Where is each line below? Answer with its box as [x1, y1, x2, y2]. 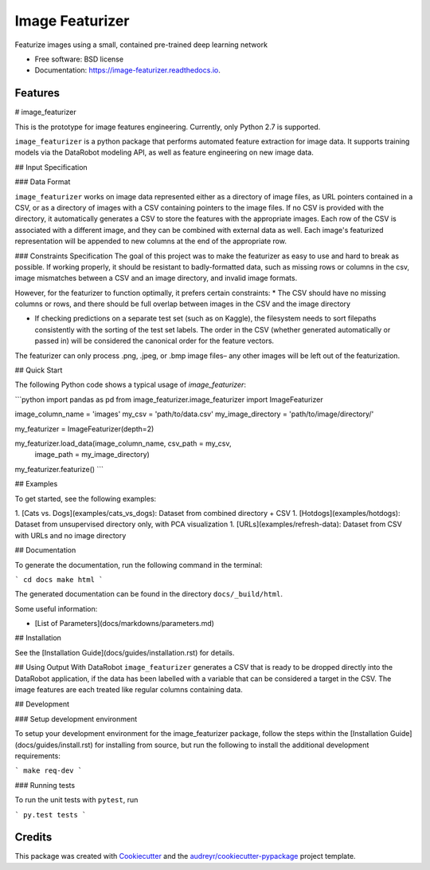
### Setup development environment [14, 714, 138, 723]
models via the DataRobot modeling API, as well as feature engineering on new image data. [14, 148, 314, 157]
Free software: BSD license [34, 54, 123, 64]
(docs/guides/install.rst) [14, 740, 93, 750]
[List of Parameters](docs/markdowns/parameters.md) [34, 619, 215, 628]
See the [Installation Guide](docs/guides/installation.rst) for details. [14, 648, 235, 657]
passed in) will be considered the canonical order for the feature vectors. [34, 336, 275, 346]
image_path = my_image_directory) [34, 450, 150, 459]
